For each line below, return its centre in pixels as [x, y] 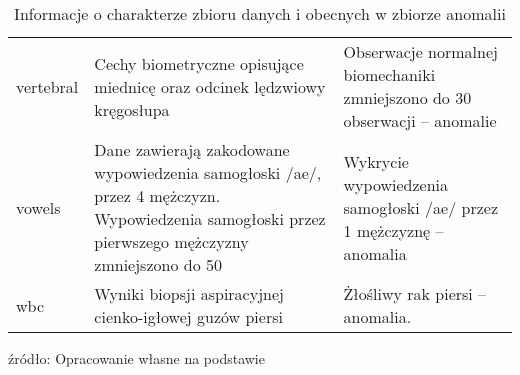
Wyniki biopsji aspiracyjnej [189, 293]
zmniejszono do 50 [158, 264]
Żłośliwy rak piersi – [415, 293]
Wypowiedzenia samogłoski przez [210, 218]
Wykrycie [376, 161]
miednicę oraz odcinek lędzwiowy [210, 86]
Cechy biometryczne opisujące [199, 63]
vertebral [47, 86]
